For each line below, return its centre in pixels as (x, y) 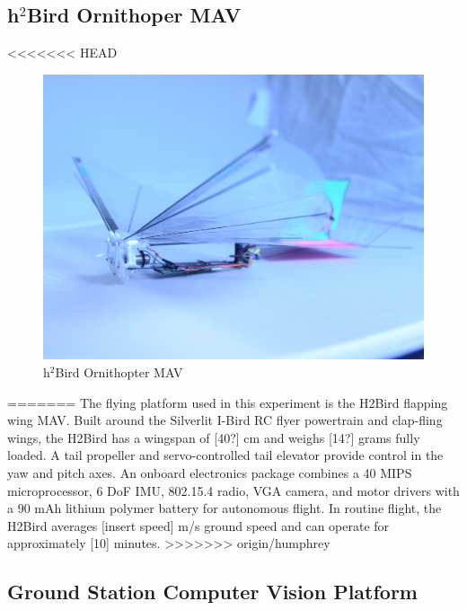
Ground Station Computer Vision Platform (212, 592)
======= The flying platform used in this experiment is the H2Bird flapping (228, 402)
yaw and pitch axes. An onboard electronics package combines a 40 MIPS (210, 472)
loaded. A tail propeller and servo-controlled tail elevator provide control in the (225, 455)
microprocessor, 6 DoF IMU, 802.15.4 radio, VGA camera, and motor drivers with (233, 490)
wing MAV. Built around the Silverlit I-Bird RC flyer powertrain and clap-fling (225, 420)
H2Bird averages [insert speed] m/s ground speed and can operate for (198, 525)
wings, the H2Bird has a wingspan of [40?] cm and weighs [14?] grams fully (214, 437)
